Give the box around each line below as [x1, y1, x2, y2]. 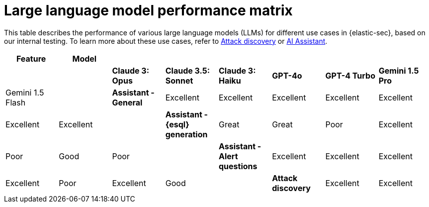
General [112, 97, 143, 107]
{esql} [165, 119, 189, 129]
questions [219, 161, 257, 171]
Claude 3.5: [165, 65, 210, 76]
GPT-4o [272, 70, 302, 81]
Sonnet [165, 75, 193, 86]
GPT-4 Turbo [325, 70, 375, 81]
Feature [16, 53, 46, 64]
